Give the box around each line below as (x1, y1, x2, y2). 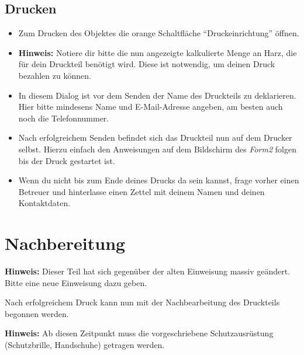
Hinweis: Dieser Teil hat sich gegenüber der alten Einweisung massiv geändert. (5, 265, 291, 277)
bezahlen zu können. (18, 69, 91, 81)
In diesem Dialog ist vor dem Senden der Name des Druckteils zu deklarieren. (18, 89, 296, 101)
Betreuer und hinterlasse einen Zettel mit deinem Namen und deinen (18, 185, 265, 197)
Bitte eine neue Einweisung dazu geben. (5, 276, 147, 288)
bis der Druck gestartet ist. (18, 154, 115, 166)
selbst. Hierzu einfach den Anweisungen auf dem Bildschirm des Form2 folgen (18, 142, 296, 155)
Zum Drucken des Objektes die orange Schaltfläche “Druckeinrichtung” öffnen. (18, 27, 299, 39)
